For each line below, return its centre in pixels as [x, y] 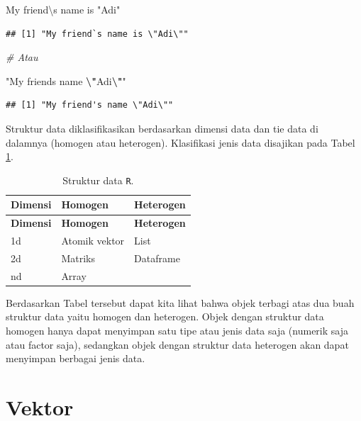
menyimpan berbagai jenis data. [76, 358]
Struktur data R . [98, 180]
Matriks [78, 258]
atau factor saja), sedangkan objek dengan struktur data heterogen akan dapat [177, 344]
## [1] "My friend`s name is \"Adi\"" [97, 34]
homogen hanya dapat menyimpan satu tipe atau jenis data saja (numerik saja [177, 331]
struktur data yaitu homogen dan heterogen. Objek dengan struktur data [165, 316]
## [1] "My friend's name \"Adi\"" [90, 105]
